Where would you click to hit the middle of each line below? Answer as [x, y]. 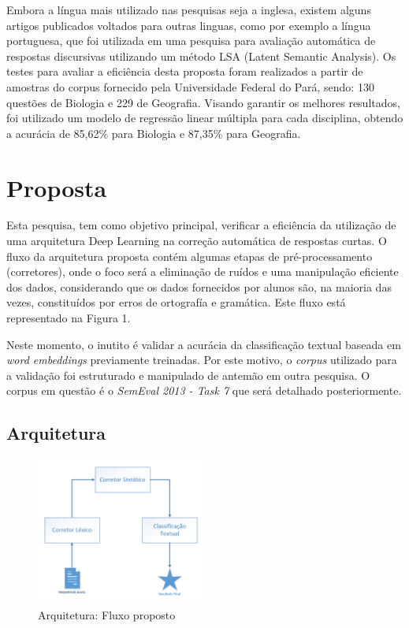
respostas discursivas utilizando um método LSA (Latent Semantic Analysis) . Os [201, 56]
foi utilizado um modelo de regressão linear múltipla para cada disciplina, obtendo [205, 118]
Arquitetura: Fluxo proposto [107, 615]
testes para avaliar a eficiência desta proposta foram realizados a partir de [185, 71]
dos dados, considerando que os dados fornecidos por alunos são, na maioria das [199, 286]
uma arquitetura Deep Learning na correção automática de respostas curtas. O [197, 241]
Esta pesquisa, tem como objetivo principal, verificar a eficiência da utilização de [201, 225]
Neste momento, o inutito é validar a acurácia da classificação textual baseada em [204, 344]
